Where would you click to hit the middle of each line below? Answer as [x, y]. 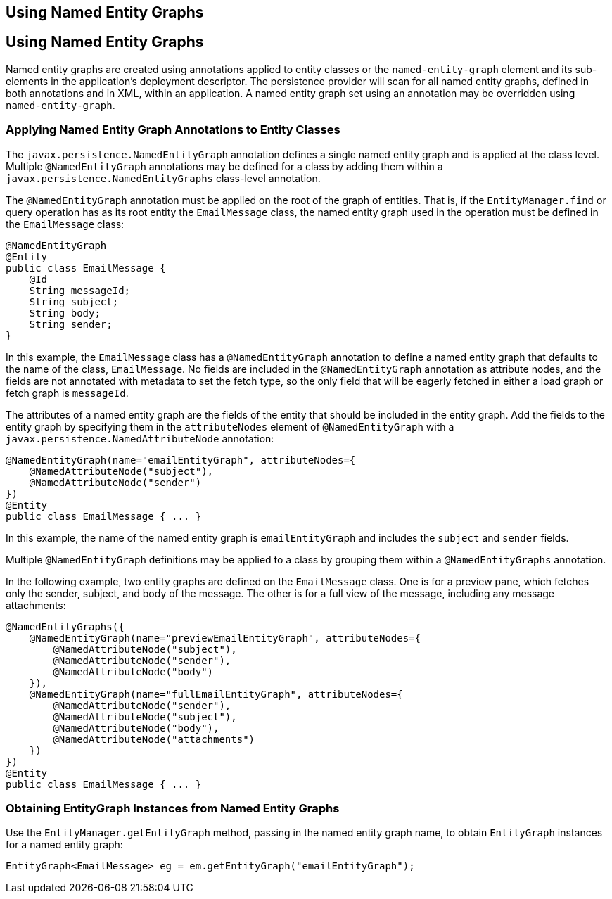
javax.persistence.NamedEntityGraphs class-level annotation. [163, 178]
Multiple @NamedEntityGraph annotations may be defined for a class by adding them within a [224, 166]
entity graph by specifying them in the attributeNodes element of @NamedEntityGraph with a [230, 426]
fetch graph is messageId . [67, 393]
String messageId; [80, 290]
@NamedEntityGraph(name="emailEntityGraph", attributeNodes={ [181, 460]
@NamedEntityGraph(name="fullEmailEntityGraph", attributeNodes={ [216, 694]
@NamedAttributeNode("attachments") [154, 739]
